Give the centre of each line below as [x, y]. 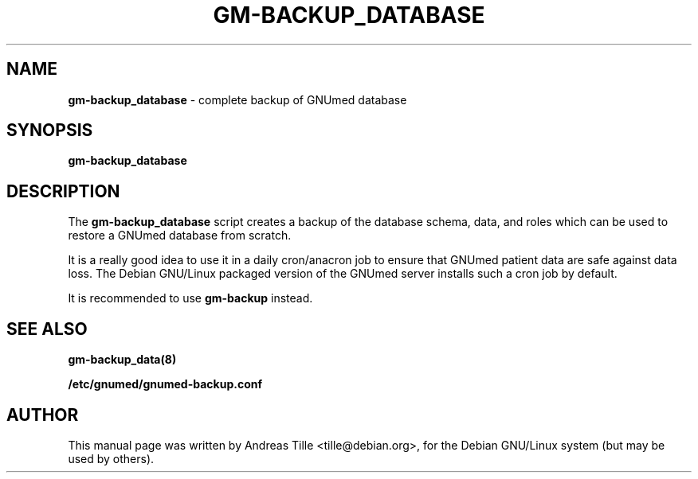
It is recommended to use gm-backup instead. [190, 298]
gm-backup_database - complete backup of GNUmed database [237, 99]
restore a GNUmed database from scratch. [180, 236]
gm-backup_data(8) [122, 360]
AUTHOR [43, 415]
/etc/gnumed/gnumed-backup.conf [165, 384]
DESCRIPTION [63, 191]
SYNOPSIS [50, 130]
